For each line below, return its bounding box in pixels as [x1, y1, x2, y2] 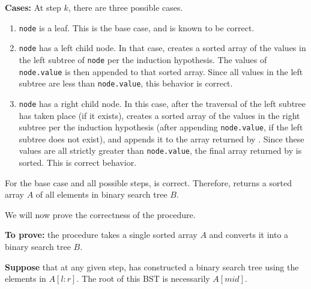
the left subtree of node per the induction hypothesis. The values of [19, 53, 267, 65]
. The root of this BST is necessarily [76, 272, 210, 285]
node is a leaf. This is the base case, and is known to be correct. [19, 21, 255, 34]
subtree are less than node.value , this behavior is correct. [19, 77, 233, 90]
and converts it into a [209, 228, 289, 241]
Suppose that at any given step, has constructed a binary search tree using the [5, 260, 299, 273]
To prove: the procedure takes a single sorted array [5, 228, 198, 241]
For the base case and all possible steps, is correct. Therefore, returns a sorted [5, 176, 292, 189]
